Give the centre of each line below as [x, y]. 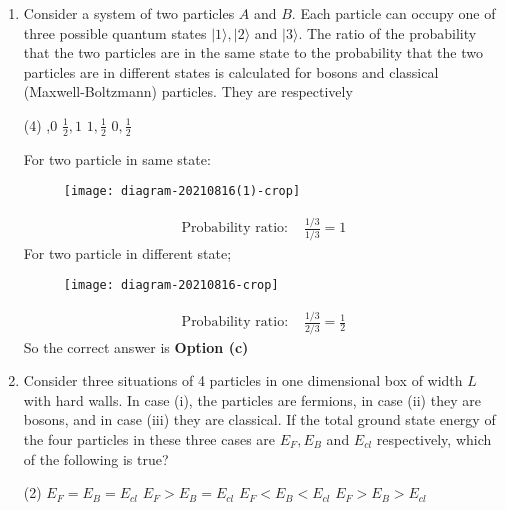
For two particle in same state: [117, 158]
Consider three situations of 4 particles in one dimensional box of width [243, 380]
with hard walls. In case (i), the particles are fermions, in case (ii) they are [252, 399]
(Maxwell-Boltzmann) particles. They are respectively [188, 91]
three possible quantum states [115, 32]
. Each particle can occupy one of [393, 13]
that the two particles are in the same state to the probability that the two [253, 52]
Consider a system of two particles [129, 13]
